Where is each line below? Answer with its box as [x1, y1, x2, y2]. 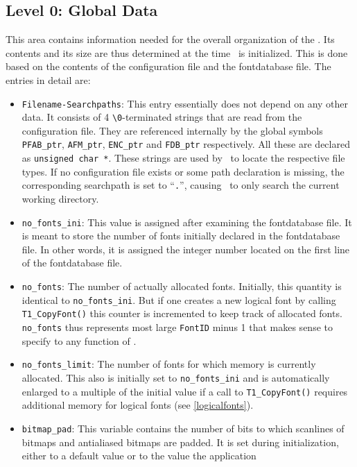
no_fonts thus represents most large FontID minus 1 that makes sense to [21, 320, 333, 334]
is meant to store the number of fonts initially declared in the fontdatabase [21, 228, 340, 243]
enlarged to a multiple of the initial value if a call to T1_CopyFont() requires [21, 384, 348, 398]
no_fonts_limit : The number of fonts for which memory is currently [21, 357, 316, 371]
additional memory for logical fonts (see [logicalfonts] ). [21, 398, 254, 412]
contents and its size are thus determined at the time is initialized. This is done [6, 45, 348, 60]
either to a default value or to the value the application [21, 448, 256, 463]
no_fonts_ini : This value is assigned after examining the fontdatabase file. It [21, 214, 352, 229]
